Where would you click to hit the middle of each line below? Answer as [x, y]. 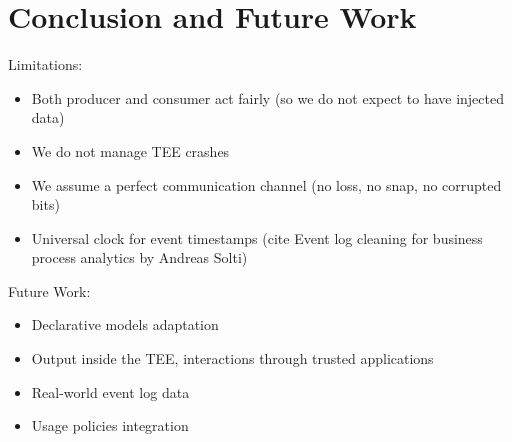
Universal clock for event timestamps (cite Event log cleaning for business [257, 237]
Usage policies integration [110, 425]
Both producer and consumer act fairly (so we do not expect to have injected [268, 97]
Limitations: [45, 64]
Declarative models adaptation [125, 324]
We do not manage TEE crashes [130, 150]
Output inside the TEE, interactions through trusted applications [232, 358]
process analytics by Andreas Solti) [139, 257]
